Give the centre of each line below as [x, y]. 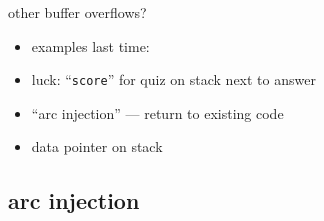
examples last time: [90, 45]
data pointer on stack [97, 146]
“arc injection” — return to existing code [157, 112]
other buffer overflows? [77, 12]
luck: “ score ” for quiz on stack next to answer [173, 79]
